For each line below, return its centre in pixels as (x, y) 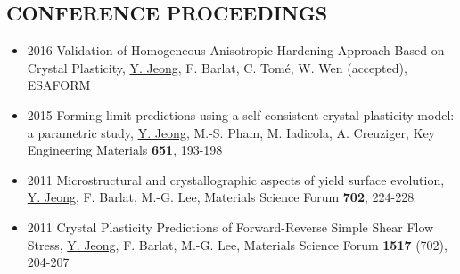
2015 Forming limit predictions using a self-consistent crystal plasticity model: (241, 114)
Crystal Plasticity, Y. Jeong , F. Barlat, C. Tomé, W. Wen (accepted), (217, 67)
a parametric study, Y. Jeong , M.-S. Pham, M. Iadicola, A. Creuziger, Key (231, 132)
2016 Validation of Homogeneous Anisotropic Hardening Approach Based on (236, 50)
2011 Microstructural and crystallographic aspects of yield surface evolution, (236, 179)
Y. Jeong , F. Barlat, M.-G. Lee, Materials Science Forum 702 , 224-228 (221, 197)
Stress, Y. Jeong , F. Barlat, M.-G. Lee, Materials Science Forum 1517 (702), (237, 244)
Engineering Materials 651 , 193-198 (125, 150)
